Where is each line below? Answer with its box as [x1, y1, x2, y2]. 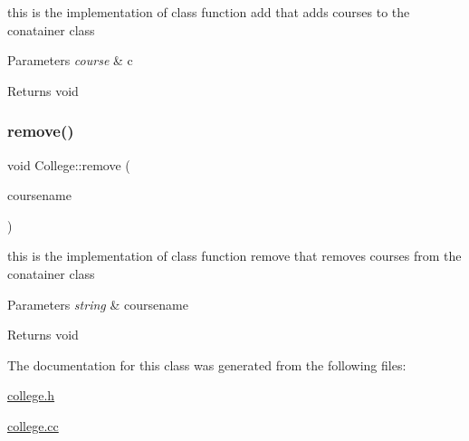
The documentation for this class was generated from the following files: [7, 355, 407, 374]
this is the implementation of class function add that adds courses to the [7, 3, 410, 21]
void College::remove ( [7, 155, 130, 174]
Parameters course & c [7, 51, 133, 70]
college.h [7, 386, 55, 405]
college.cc [7, 416, 59, 435]
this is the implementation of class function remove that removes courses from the [7, 246, 462, 265]
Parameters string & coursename [7, 294, 188, 313]
